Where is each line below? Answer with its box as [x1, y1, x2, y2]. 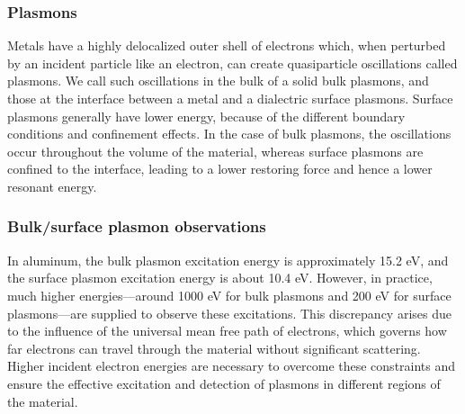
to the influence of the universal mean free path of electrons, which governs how [7, 321, 447, 340]
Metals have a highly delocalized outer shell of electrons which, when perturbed [7, 36, 446, 55]
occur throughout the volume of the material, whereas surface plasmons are [7, 141, 424, 160]
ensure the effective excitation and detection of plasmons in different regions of [7, 373, 441, 392]
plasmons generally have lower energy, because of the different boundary [7, 106, 406, 125]
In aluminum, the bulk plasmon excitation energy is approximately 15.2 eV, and [7, 250, 449, 269]
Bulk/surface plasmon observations [7, 215, 266, 238]
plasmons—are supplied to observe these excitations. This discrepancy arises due [7, 303, 452, 322]
